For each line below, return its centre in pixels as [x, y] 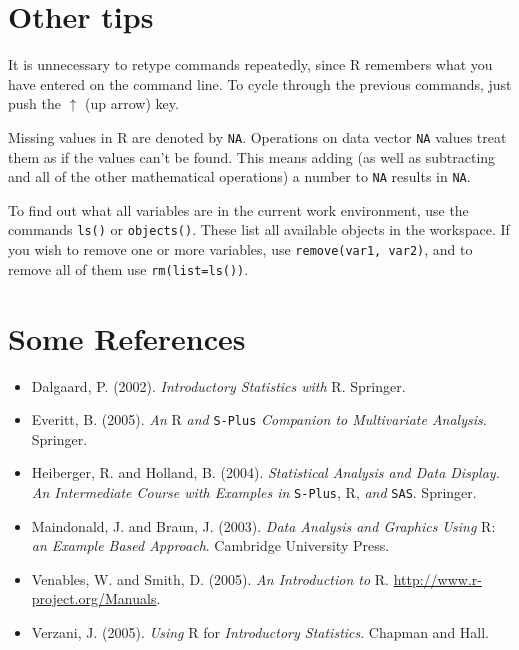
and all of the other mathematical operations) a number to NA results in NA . [239, 176]
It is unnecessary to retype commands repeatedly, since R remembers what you [250, 64]
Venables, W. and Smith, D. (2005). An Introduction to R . [210, 578]
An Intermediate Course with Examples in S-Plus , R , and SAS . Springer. [254, 491]
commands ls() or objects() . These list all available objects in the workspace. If [259, 229]
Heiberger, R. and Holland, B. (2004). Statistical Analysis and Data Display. [265, 472]
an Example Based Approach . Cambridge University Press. [210, 545]
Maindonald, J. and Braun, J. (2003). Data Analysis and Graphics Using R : [263, 525]
